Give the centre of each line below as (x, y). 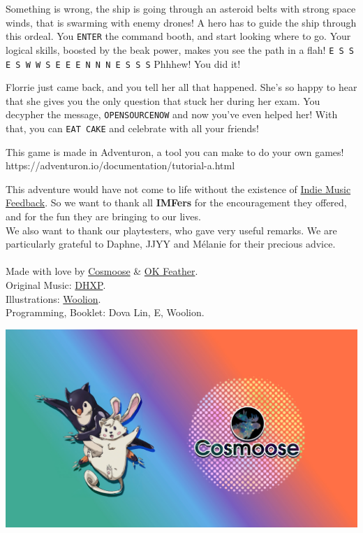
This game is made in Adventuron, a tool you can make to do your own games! (175, 151)
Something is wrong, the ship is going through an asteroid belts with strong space (181, 8)
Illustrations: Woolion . (53, 298)
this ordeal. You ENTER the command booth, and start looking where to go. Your (178, 36)
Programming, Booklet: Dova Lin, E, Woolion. (105, 312)
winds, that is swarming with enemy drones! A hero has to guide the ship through (181, 22)
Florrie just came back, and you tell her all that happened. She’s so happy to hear (181, 87)
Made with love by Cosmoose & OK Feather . (102, 271)
